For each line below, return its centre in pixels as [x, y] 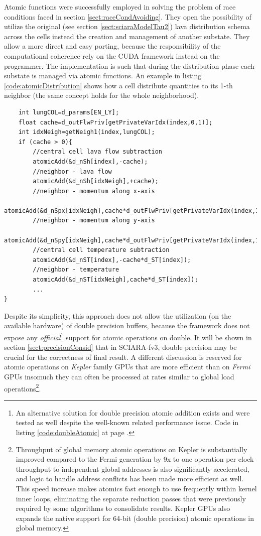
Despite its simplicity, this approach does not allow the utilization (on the [118, 315]
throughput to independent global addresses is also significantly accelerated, [133, 468]
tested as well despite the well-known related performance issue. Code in [127, 422]
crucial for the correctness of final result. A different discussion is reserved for [123, 357]
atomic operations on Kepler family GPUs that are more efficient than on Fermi [127, 367]
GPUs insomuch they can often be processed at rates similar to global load [119, 377]
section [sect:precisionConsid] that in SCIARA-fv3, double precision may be [120, 347]
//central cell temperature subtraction [101, 250]
